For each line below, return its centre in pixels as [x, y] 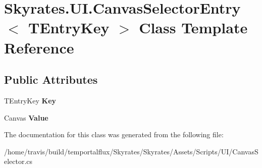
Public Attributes [51, 79]
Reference [39, 47]
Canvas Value [26, 117]
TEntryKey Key [30, 100]
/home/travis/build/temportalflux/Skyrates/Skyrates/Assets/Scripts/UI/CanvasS [131, 151]
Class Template [193, 27]
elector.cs [18, 161]
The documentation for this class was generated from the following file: [114, 134]
